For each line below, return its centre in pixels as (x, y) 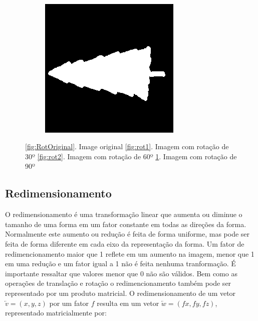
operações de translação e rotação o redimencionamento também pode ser (118, 283)
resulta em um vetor (128, 303)
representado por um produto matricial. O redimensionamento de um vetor (120, 293)
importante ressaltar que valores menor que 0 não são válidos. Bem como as (121, 273)
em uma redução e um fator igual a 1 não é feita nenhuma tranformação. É (120, 263)
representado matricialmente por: (56, 313)
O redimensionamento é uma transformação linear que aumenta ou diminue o (124, 214)
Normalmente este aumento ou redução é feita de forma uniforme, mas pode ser (127, 234)
